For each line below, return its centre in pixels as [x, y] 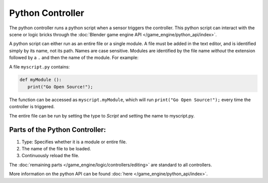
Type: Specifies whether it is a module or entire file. [74, 142]
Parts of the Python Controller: [58, 130]
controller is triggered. [32, 107]
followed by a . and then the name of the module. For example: [74, 58]
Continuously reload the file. [50, 156]
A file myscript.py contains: [39, 66]
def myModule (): [41, 80]
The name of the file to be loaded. [56, 148]
